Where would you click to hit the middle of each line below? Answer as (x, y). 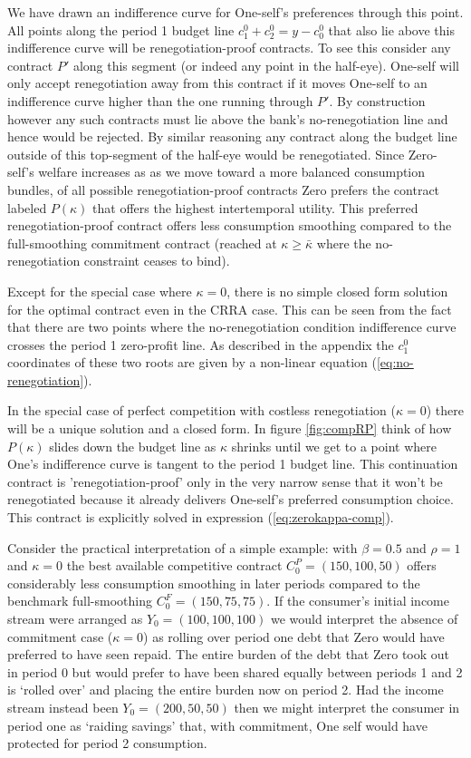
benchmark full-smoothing (80, 601)
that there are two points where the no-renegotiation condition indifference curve (232, 327)
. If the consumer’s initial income (358, 601)
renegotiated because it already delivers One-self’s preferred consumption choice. (231, 499)
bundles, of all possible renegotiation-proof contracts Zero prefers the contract (224, 189)
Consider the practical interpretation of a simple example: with (183, 547)
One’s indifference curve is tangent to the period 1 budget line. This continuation (233, 464)
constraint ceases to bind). (157, 261)
